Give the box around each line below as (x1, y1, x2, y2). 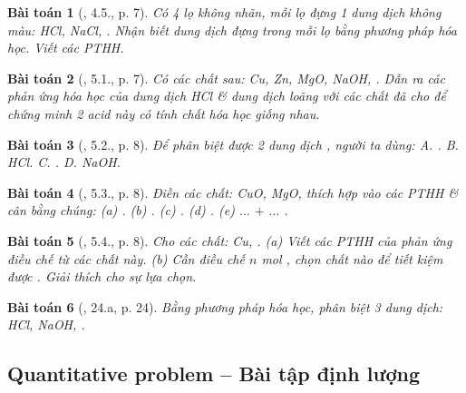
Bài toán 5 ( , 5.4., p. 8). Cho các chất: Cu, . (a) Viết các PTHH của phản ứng (7, 231, 452, 250)
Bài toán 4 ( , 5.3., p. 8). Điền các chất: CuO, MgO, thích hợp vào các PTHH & (7, 182, 459, 201)
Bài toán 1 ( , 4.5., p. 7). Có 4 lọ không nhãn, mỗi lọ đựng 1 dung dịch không (7, 3, 442, 21)
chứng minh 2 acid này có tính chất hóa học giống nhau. (7, 103, 320, 123)
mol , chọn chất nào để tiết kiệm (261, 249, 443, 268)
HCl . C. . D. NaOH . (7, 152, 121, 172)
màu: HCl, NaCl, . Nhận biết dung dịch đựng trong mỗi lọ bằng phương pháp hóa (7, 20, 457, 39)
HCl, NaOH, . (7, 315, 85, 334)
